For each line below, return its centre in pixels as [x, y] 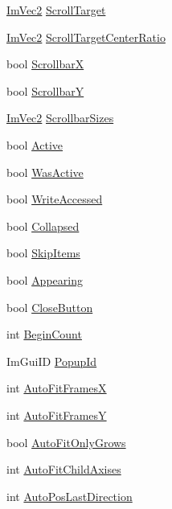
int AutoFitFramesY [57, 415]
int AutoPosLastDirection [70, 496]
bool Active [35, 144]
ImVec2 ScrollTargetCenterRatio [86, 37]
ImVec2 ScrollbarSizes [60, 118]
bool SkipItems [43, 253]
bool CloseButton [50, 307]
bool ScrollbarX [45, 64]
